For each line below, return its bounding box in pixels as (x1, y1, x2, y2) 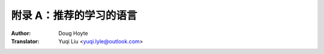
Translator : (11, 37, 40, 45)
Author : (11, 30, 31, 37)
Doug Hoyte (58, 30, 88, 37)
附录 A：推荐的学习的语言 (11, 9, 137, 22)
